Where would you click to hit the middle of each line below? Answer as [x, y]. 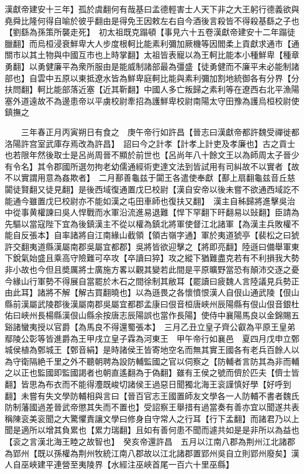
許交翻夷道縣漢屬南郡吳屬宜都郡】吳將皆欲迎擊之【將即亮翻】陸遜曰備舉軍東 [152, 246]
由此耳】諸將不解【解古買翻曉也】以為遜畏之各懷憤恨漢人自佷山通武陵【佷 [148, 292]
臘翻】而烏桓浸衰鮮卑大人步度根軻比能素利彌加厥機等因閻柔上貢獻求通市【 [148, 43]
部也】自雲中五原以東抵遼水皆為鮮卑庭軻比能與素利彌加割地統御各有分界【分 [152, 78]
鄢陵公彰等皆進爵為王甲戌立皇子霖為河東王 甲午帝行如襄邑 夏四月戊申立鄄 [152, 338]
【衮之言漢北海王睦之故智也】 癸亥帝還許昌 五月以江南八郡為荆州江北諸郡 [150, 441]
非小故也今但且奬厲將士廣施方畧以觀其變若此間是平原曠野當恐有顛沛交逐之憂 [152, 269]
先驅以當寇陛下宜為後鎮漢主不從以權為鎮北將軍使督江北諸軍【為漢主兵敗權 [148, 223]
